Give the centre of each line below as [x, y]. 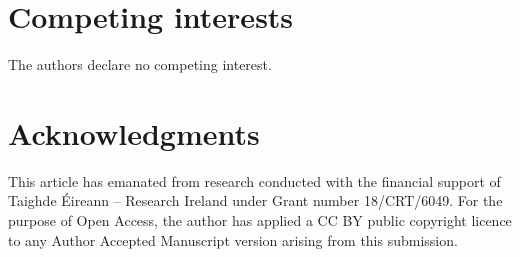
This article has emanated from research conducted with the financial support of [254, 180]
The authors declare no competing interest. [140, 64]
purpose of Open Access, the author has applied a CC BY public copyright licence [260, 220]
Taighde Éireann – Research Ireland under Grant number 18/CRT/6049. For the [255, 200]
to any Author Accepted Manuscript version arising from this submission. [233, 239]
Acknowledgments [134, 132]
